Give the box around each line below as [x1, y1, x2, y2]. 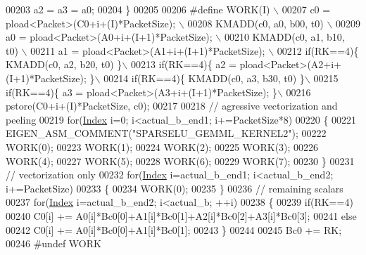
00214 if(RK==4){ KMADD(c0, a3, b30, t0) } [103, 70, 305, 85]
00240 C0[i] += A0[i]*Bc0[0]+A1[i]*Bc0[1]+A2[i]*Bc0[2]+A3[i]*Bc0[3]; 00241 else [6, 208, 357, 223]
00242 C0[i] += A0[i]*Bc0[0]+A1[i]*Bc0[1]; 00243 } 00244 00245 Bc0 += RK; [6, 222, 342, 237]
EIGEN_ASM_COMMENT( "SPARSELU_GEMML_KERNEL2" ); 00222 [6, 126, 327, 140]
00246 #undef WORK [6, 236, 101, 251]
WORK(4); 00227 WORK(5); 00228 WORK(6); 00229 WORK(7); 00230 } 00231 [6, 153, 355, 168]
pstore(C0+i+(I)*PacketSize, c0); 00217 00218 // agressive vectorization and [6, 98, 338, 113]
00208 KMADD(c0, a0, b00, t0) [187, 15, 324, 30]
